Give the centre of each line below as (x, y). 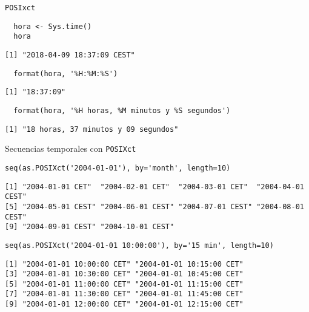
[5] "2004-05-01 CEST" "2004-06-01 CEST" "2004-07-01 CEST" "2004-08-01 (154, 206)
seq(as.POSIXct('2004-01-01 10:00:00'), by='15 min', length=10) (139, 245)
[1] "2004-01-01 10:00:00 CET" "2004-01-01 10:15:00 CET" (124, 264)
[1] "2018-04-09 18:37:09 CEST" (70, 55)
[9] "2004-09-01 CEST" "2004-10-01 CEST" (90, 227)
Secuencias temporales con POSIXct (71, 148)
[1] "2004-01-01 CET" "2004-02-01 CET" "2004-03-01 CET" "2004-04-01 (154, 187)
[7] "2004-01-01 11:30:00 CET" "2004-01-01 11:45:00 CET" (124, 294)
